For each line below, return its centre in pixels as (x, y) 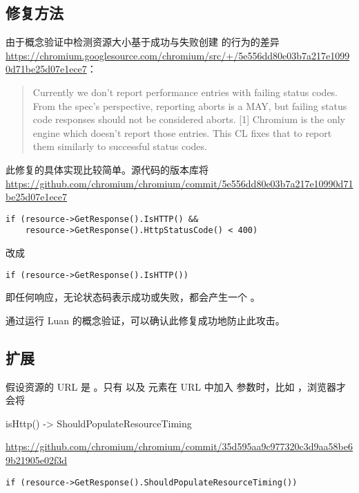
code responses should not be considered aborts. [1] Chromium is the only (189, 119)
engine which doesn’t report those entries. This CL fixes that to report (182, 132)
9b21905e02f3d (37, 460)
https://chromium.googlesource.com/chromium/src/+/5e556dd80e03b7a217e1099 (178, 55)
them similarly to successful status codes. (120, 146)
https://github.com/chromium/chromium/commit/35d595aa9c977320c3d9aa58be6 (179, 446)
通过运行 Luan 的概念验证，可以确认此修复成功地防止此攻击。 (145, 320)
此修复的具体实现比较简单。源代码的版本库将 (107, 169)
